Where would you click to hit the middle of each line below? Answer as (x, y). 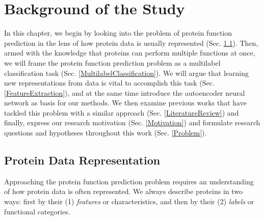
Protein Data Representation (82, 160)
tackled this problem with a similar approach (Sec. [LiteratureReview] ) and (122, 112)
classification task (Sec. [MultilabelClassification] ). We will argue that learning (127, 73)
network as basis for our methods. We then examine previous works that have (125, 103)
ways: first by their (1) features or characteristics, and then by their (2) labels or (129, 201)
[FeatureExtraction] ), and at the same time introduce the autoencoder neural (125, 92)
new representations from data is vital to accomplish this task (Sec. (109, 83)
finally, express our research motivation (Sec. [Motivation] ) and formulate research (132, 122)
